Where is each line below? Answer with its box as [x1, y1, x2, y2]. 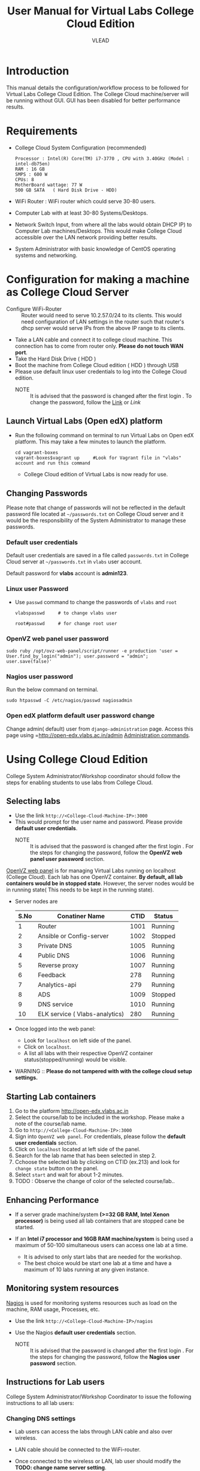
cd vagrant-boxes [14, 450, 59, 456]
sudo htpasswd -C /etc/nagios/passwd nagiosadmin [6, 698, 133, 704]
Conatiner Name [57, 912, 105, 920]
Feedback [38, 971, 66, 979]
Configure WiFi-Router [6, 305, 62, 313]
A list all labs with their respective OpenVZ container [23, 1050, 153, 1057]
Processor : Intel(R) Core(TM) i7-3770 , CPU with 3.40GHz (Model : [14, 155, 190, 161]
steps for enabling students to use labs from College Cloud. [6, 779, 153, 786]
